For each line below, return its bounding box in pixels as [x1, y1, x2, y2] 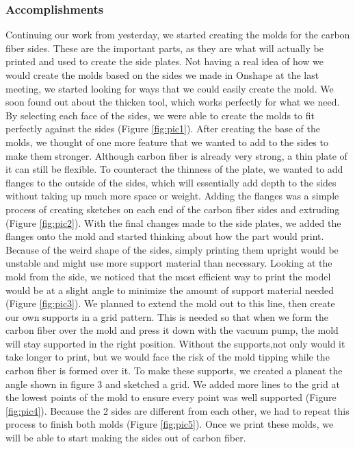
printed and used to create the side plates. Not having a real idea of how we [5, 54, 324, 69]
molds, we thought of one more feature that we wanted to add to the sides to [5, 134, 328, 149]
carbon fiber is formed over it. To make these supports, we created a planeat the [5, 363, 343, 378]
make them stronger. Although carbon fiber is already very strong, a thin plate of [5, 148, 347, 162]
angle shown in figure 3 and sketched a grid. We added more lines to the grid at [5, 376, 340, 391]
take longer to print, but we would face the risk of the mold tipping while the [5, 350, 330, 364]
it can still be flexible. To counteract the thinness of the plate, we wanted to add [5, 162, 343, 176]
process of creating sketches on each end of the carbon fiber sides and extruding [5, 202, 340, 216]
